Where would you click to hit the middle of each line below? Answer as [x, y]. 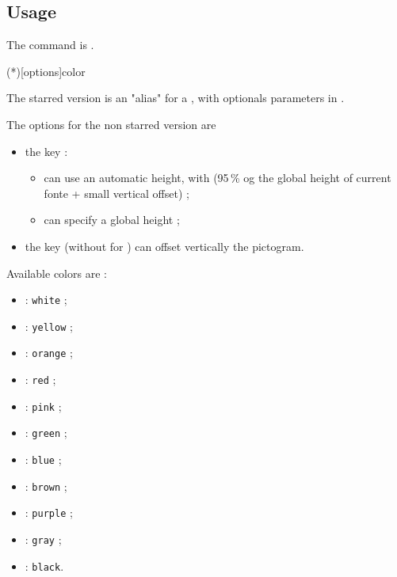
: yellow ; [49, 326]
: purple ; [49, 512]
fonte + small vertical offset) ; [116, 193]
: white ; [46, 300]
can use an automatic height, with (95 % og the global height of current [218, 178]
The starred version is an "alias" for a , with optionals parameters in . [176, 98]
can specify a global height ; [112, 220]
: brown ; [46, 486]
